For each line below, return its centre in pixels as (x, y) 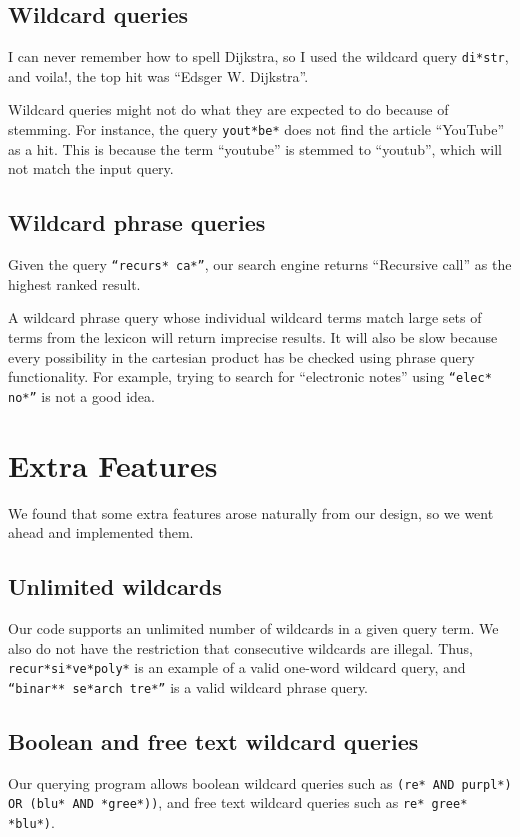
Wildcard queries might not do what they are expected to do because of (228, 109)
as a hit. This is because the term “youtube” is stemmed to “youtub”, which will (255, 148)
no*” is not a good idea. (81, 395)
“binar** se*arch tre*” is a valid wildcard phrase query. (188, 686)
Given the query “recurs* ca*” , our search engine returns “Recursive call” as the (260, 264)
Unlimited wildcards (115, 586)
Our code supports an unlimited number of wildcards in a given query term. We (253, 627)
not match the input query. (91, 168)
